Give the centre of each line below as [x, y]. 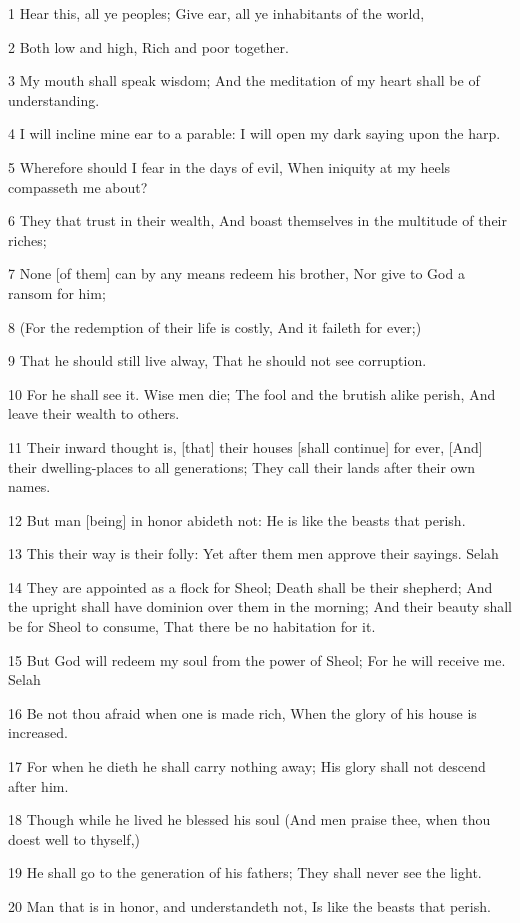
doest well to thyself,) [74, 838]
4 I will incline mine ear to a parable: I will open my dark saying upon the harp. [254, 133]
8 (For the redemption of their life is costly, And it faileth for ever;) [215, 326]
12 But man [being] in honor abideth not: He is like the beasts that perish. [237, 519]
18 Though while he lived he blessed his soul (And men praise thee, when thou [249, 819]
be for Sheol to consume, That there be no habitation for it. [192, 626]
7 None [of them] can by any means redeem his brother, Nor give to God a [236, 273]
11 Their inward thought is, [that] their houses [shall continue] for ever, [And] [245, 446]
